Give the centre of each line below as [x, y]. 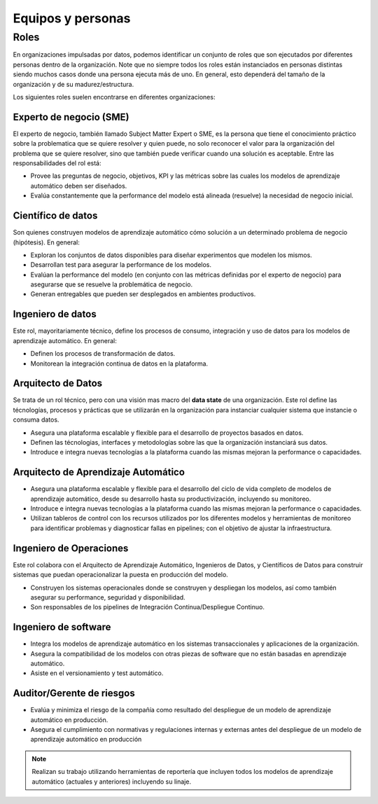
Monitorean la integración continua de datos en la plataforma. [119, 363]
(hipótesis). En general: [46, 242]
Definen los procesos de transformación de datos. [103, 354]
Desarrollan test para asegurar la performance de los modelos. [121, 265]
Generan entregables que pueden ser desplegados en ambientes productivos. [143, 294]
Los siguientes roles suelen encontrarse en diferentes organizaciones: [114, 97]
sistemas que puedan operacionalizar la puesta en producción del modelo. [121, 575]
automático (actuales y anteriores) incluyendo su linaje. [112, 782]
